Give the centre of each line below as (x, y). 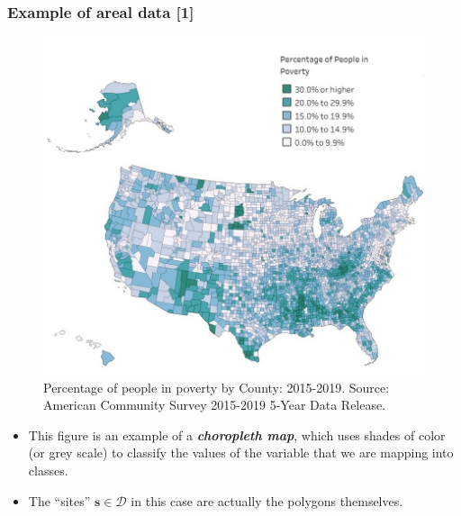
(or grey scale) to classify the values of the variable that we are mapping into (241, 453)
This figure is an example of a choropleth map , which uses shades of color (237, 435)
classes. (48, 470)
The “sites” (59, 500)
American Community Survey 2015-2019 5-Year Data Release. (215, 405)
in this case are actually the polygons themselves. (267, 500)
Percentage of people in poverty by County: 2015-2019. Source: (217, 387)
